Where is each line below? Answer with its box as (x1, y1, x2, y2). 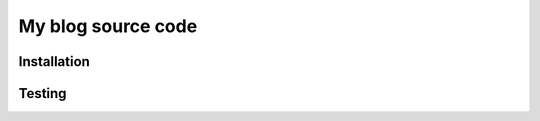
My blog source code (18, 15, 198, 37)
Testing (18, 85, 67, 102)
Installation (18, 53, 90, 70)
